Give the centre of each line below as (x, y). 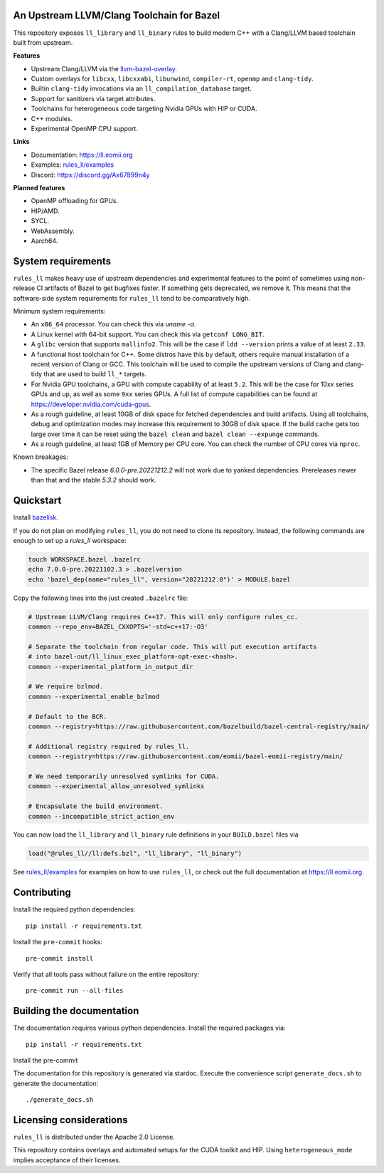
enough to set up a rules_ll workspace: (70, 540)
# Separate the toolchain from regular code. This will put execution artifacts (172, 646)
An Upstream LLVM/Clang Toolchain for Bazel (117, 15)
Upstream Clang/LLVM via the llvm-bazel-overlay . (104, 68)
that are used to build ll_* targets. (95, 374)
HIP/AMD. (45, 211)
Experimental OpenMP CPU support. (85, 129)
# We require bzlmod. (66, 687)
